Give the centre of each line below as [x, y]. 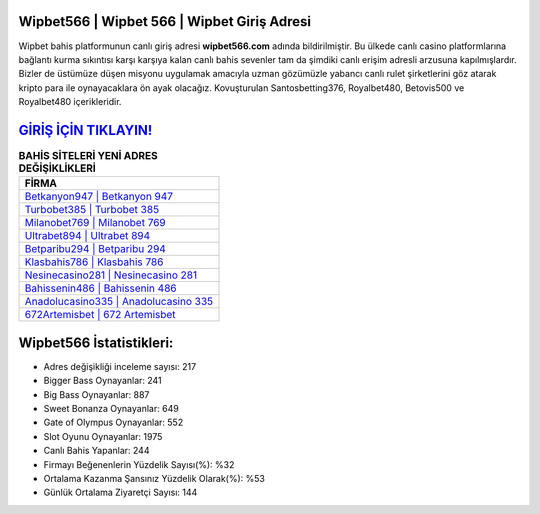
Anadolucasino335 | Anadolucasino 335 [119, 302]
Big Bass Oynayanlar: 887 [96, 394]
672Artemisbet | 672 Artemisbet [100, 315]
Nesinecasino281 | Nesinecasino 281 [111, 275]
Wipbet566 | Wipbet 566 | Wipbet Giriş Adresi [165, 21]
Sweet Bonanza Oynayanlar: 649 [111, 409]
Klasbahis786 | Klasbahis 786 [94, 262]
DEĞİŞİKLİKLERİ [57, 168]
